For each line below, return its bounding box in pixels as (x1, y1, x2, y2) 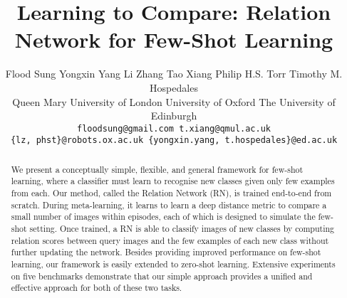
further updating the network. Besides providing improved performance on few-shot (11, 246, 321, 258)
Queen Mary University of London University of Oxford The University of (12, 94, 336, 109)
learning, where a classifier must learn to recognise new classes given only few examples (11, 175, 335, 187)
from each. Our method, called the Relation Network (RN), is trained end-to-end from (11, 187, 332, 199)
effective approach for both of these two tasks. (11, 282, 182, 294)
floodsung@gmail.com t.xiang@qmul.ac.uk (76, 123, 271, 134)
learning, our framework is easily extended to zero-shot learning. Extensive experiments (11, 258, 336, 270)
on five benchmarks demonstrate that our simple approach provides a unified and (11, 270, 313, 282)
